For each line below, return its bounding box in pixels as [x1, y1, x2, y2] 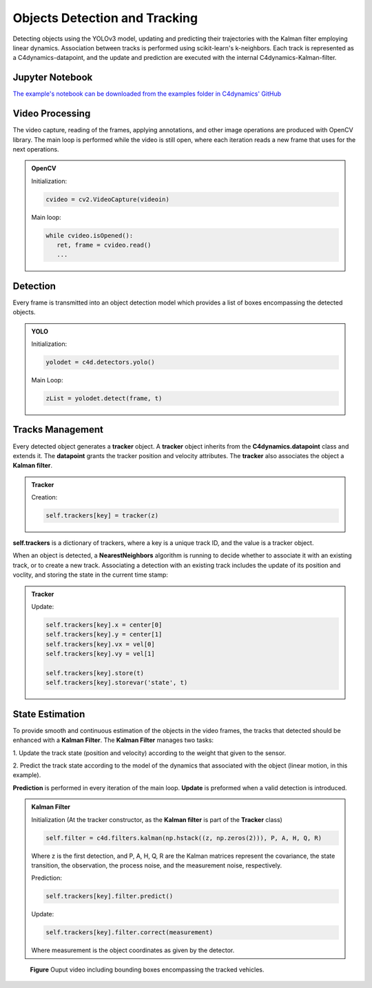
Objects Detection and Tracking [12, 10, 198, 25]
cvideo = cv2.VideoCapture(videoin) [45, 195, 170, 203]
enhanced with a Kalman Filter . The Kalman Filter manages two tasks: [12, 736, 214, 744]
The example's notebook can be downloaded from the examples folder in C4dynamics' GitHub [12, 90, 282, 98]
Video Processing [12, 107, 91, 120]
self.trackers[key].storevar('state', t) [45, 679, 188, 687]
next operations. [12, 145, 59, 153]
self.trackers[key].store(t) [45, 669, 145, 677]
